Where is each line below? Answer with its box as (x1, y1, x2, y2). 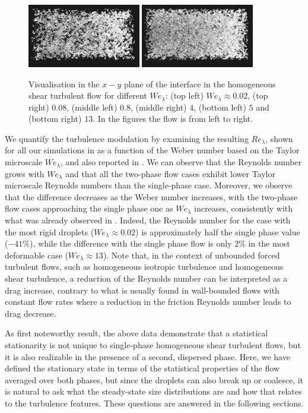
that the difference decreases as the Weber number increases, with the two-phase (5, 190, 298, 203)
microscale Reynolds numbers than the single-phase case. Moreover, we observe (5, 179, 293, 191)
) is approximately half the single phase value (135, 225, 300, 238)
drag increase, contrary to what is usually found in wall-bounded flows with (5, 283, 280, 296)
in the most (248, 237, 290, 250)
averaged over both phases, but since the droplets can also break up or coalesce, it (5, 373, 304, 386)
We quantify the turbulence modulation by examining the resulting (5, 132, 249, 144)
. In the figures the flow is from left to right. (93, 112, 253, 125)
